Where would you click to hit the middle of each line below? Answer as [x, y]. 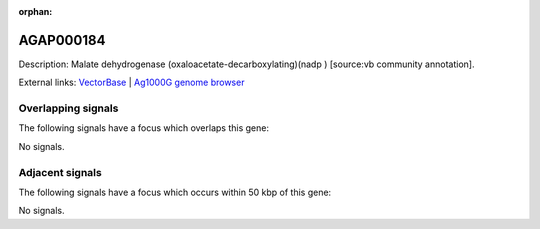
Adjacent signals [60, 172]
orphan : [35, 11]
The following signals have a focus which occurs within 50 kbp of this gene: [175, 192]
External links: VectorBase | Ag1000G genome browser [131, 82]
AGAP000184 [62, 40]
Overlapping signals [68, 108]
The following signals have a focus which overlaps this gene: [144, 128]
